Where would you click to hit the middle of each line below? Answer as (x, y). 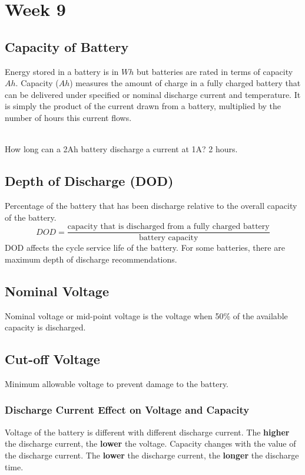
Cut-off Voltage (52, 359)
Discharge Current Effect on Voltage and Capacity (127, 410)
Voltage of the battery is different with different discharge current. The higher (147, 432)
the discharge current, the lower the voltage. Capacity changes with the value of (150, 443)
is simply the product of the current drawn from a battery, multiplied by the (143, 106)
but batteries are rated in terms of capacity (215, 71)
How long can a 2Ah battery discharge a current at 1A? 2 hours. (121, 149)
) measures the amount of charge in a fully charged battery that (185, 83)
